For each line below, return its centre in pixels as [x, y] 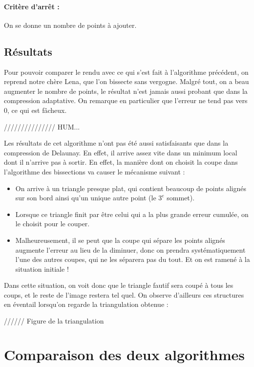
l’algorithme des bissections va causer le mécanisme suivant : [95, 171]
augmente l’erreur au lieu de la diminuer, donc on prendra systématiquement [130, 249]
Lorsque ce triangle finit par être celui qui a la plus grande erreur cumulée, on [132, 214]
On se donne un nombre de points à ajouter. [70, 25]
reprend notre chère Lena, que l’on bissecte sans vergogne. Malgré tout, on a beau [127, 81]
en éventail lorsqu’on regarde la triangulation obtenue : [86, 304]
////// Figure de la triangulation [54, 321]
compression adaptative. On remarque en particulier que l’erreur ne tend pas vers [126, 100]
